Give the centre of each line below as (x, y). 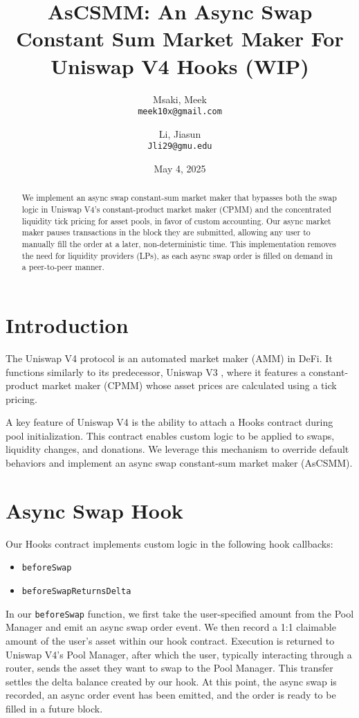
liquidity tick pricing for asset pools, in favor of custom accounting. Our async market (176, 221)
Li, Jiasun (180, 133)
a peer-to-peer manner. (63, 267)
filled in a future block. (54, 708)
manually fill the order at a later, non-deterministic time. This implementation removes (179, 244)
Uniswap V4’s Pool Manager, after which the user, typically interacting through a (179, 654)
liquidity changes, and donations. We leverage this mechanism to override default (177, 449)
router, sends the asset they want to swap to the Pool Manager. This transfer (169, 668)
